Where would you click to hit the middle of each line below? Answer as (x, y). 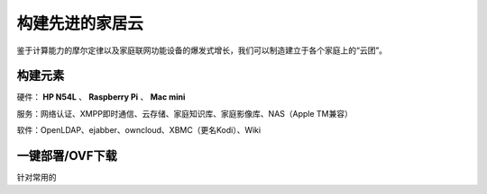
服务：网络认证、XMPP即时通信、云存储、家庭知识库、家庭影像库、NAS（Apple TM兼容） (185, 113)
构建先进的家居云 (80, 23)
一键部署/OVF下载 (67, 156)
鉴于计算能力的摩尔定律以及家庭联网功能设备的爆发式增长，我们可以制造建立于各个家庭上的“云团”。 (202, 50)
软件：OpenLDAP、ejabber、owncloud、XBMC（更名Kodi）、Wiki (139, 130)
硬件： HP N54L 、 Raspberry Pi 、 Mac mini (101, 97)
